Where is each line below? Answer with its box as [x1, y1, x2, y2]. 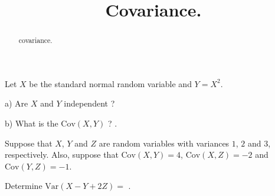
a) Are [5, 97, 28, 109]
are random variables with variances [99, 137, 230, 149]
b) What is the [5, 117, 58, 129]
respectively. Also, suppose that [5, 148, 119, 161]
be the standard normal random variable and [29, 77, 192, 89]
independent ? [64, 97, 115, 109]
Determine [5, 180, 42, 192]
